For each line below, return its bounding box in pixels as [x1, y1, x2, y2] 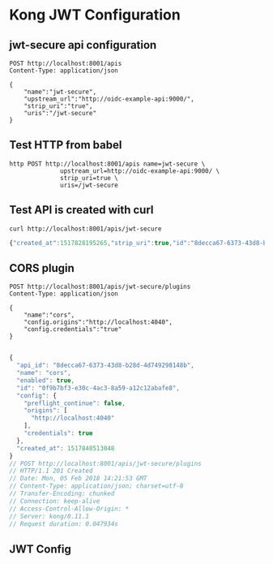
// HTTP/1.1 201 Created [9, 467, 93, 476]
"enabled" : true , [16, 376, 75, 385]
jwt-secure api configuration [9, 38, 157, 52]
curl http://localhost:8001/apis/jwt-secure [9, 225, 162, 233]
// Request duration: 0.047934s [9, 519, 118, 528]
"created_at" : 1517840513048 [16, 444, 115, 452]
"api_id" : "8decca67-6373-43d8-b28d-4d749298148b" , [16, 361, 195, 370]
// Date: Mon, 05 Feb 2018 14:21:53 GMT [9, 475, 148, 483]
